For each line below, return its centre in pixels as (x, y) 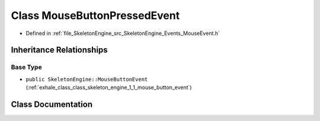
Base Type (26, 67)
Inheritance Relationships (59, 50)
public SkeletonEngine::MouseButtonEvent (87, 79)
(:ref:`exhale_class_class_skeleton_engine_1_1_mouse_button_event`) (109, 87)
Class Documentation (52, 104)
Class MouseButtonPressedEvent (95, 15)
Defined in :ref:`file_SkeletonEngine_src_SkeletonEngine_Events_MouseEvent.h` (123, 33)
